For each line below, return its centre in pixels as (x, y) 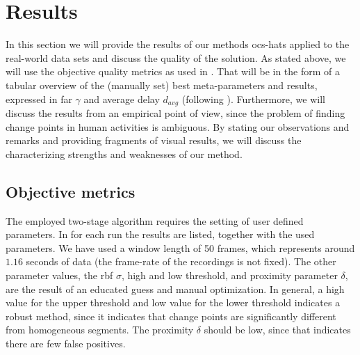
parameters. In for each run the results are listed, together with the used (160, 234)
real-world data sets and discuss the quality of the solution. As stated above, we (176, 57)
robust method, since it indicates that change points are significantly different (171, 316)
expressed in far (39, 98)
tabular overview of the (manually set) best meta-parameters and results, (162, 85)
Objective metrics (71, 191)
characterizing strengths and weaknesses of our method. (124, 153)
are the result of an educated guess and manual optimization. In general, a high (175, 289)
